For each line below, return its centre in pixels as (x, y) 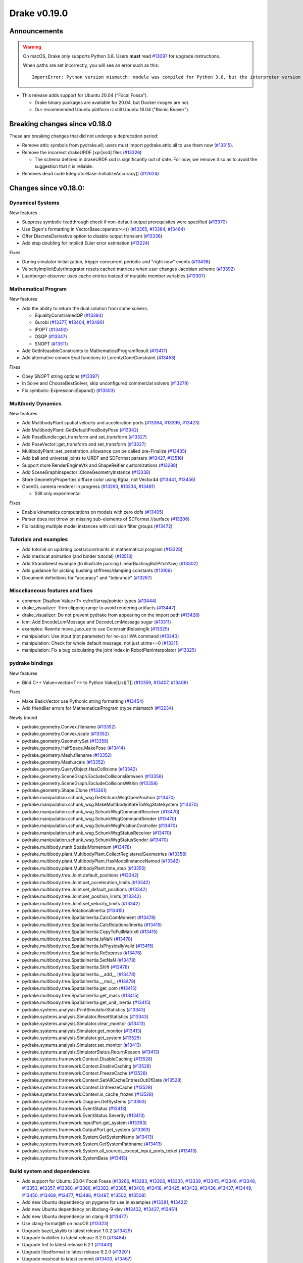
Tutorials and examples (39, 539)
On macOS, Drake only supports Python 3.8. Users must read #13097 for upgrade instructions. (122, 56)
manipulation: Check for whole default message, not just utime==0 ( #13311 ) (100, 643)
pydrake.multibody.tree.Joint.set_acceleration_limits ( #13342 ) (86, 882)
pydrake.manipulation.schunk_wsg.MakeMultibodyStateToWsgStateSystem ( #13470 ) (110, 805)
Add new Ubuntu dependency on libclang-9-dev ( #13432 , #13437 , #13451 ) (100, 1209)
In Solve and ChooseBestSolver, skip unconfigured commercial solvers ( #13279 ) (106, 383)
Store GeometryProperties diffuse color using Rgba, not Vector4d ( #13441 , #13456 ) (109, 479)
